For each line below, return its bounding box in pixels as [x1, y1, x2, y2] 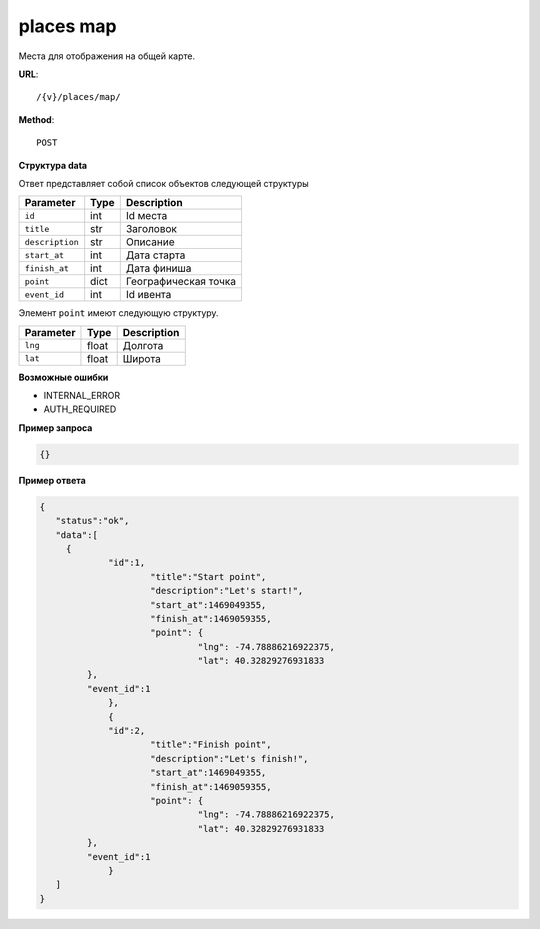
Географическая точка [125, 275, 237, 289]
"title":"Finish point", [150, 739, 272, 750]
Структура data [18, 159, 88, 171]
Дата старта [125, 248, 186, 262]
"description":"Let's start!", [150, 585, 304, 597]
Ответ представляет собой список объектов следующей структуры [18, 177, 309, 189]
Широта [122, 351, 162, 365]
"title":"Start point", [150, 571, 267, 582]
